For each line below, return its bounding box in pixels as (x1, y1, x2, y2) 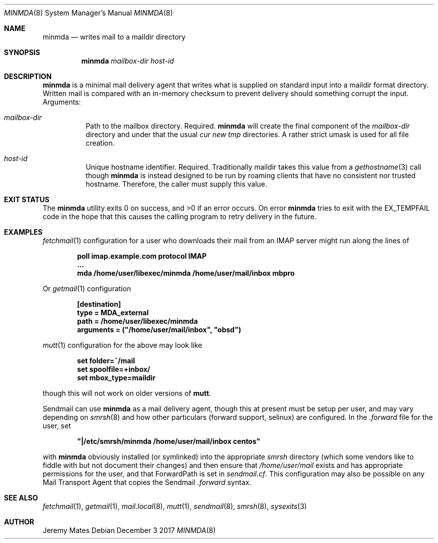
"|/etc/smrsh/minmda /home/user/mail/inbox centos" (77, 437, 260, 445)
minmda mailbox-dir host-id (81, 57, 174, 65)
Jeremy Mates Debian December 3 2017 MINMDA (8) (42, 526, 216, 534)
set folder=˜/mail (77, 356, 135, 365)
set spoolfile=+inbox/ (77, 365, 150, 373)
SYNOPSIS (4, 48, 40, 57)
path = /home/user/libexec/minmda (77, 317, 198, 325)
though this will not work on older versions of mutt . (42, 389, 211, 397)
